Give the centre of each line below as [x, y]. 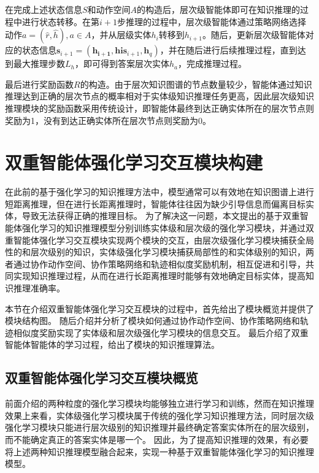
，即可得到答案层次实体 [122, 63]
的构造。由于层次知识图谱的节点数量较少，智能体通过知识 [196, 84]
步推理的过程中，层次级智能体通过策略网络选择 [211, 21]
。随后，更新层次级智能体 [254, 35]
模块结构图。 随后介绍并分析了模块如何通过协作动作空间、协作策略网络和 [152, 321]
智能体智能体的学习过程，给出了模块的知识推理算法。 [112, 344]
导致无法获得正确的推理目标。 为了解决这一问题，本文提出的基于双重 [161, 216]
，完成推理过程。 [213, 63]
